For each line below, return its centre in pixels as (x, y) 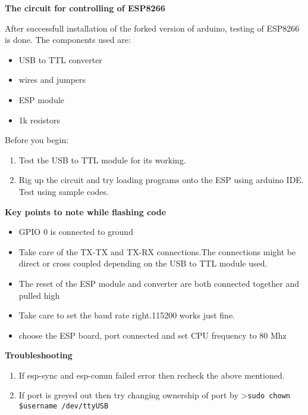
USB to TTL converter (60, 59)
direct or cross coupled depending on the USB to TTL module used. (143, 263)
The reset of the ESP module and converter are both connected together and (159, 283)
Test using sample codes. (64, 191)
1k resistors (39, 120)
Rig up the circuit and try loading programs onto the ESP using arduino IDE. (161, 180)
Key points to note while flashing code (86, 211)
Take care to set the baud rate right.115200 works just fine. (127, 315)
